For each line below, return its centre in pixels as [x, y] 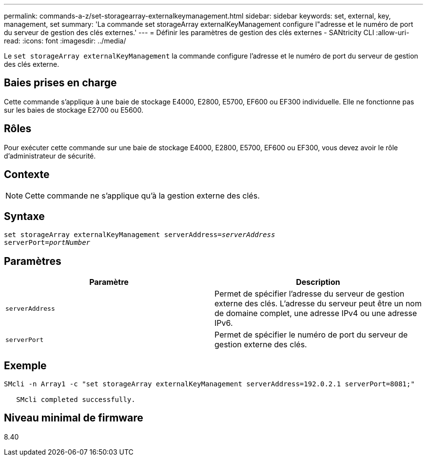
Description [318, 282]
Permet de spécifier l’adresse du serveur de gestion [310, 294]
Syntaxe [24, 216]
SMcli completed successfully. [76, 400]
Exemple [25, 365]
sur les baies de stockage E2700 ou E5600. [74, 110]
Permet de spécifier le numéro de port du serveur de [311, 335]
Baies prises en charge [60, 83]
